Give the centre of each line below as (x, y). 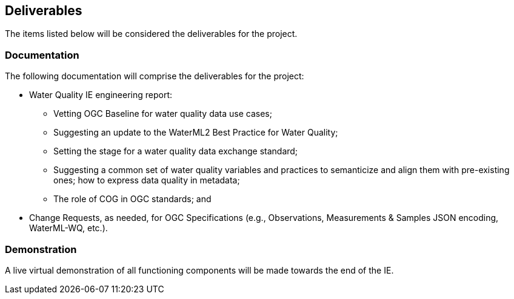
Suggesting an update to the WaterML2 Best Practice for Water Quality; (196, 133)
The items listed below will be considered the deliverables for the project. (151, 34)
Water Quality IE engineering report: (101, 95)
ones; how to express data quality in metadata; (147, 180)
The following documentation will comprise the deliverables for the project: (155, 76)
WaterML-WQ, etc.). (68, 228)
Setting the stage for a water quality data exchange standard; (176, 151)
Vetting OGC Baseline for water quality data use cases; (163, 114)
